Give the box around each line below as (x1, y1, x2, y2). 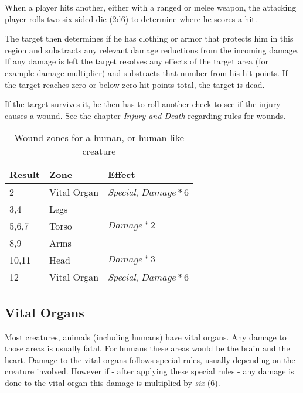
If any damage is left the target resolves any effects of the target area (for (5, 55, 268, 67)
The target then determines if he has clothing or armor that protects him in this (5, 32, 294, 45)
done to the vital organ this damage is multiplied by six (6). (5, 376, 220, 388)
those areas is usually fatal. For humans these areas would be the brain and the (5, 342, 290, 354)
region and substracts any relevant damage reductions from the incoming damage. (5, 43, 299, 56)
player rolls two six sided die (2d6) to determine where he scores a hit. (5, 12, 257, 25)
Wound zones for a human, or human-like (14, 131, 184, 145)
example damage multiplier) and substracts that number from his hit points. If (5, 66, 288, 78)
